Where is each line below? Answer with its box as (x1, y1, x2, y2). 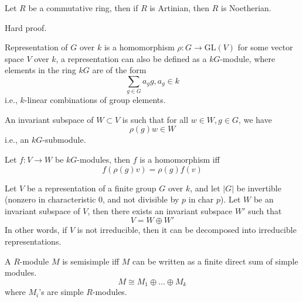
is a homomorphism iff (139, 153, 220, 166)
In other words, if (5, 224, 67, 236)
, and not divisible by (103, 193, 179, 205)
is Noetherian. (221, 2, 271, 13)
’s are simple (39, 286, 84, 298)
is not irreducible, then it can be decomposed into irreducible (77, 224, 297, 236)
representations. (5, 235, 62, 248)
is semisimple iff (62, 255, 120, 267)
